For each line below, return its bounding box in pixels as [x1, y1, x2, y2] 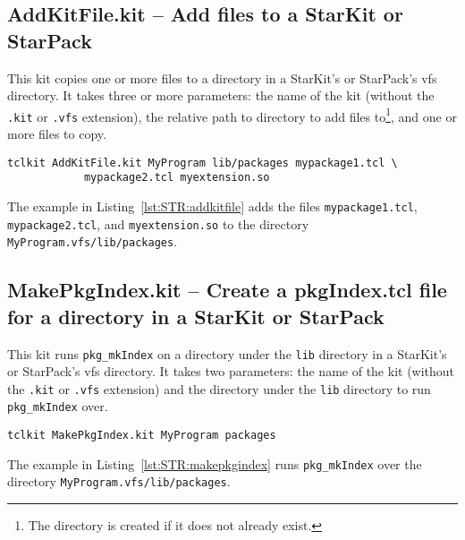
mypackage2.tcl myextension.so [83, 171, 270, 184]
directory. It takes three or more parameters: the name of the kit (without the [7, 86, 435, 105]
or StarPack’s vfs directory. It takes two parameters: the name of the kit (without [7, 362, 455, 381]
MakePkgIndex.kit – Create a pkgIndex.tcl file [7, 276, 447, 304]
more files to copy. [7, 124, 106, 143]
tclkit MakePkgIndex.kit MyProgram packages [7, 429, 276, 442]
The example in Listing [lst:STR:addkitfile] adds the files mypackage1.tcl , [7, 197, 418, 215]
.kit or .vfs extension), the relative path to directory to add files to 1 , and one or [7, 104, 457, 125]
